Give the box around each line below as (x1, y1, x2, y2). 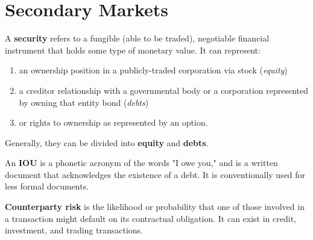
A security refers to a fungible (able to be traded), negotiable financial (5, 32, 270, 45)
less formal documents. (5, 180, 89, 192)
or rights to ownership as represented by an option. (19, 116, 208, 129)
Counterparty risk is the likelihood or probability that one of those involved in (5, 200, 305, 213)
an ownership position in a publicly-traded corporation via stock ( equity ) (19, 64, 288, 76)
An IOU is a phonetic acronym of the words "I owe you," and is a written (5, 156, 278, 169)
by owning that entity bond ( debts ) (19, 96, 149, 108)
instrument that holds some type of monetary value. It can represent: (5, 43, 261, 56)
